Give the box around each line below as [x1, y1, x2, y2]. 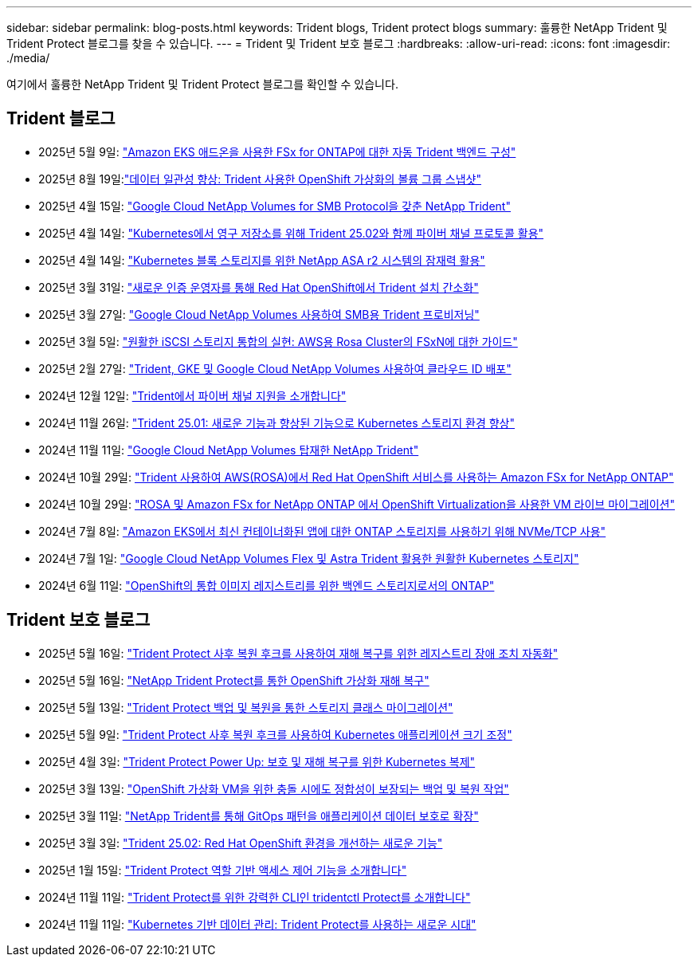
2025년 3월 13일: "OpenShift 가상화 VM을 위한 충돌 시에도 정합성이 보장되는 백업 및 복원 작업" [38, 781, 509, 796]
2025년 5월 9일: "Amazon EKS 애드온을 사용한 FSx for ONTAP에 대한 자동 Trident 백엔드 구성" [38, 144, 516, 159]
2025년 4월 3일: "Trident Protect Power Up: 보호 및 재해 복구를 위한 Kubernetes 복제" [38, 754, 476, 768]
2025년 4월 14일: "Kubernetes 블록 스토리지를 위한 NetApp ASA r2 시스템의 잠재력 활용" [38, 253, 485, 267]
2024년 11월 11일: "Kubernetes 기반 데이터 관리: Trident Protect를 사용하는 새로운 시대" [38, 917, 476, 931]
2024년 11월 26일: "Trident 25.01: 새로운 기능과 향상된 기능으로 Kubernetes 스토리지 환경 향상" [38, 415, 515, 430]
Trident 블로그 [6, 108, 116, 129]
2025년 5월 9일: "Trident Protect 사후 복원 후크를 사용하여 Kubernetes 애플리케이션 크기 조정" [38, 727, 512, 741]
